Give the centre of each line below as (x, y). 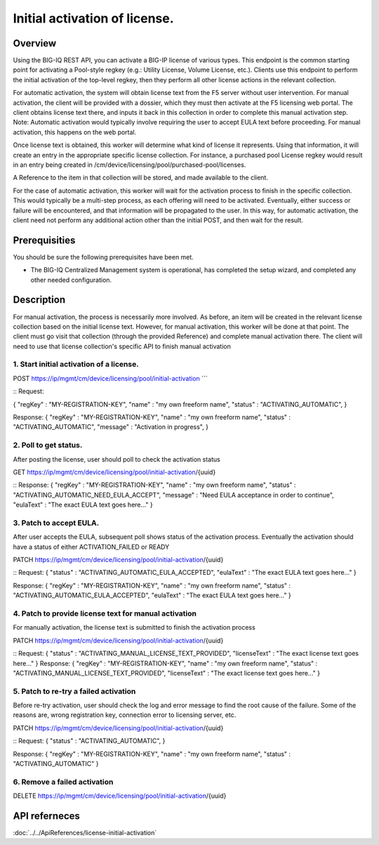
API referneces (47, 816)
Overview (35, 43)
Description (39, 300)
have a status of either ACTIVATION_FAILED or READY (91, 547)
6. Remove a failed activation (63, 782)
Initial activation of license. (94, 18)
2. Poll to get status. (48, 445)
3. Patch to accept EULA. (56, 523)
